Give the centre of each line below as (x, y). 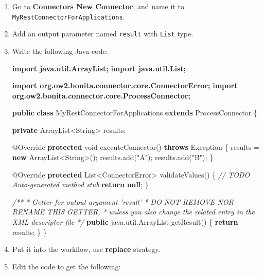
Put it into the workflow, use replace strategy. (86, 249)
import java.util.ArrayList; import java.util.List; (99, 68)
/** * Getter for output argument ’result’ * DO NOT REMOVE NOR (123, 201)
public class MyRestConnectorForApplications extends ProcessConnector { (135, 113)
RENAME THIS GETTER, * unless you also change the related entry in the (134, 212)
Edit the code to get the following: (66, 266)
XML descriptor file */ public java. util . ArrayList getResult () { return (125, 222)
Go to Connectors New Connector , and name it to (98, 6)
